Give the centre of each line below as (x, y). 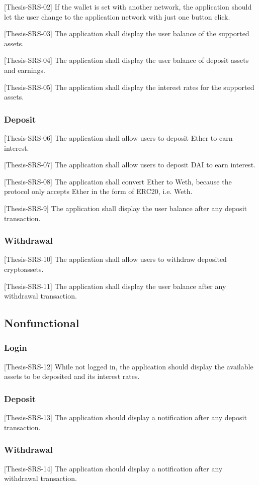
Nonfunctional (42, 323)
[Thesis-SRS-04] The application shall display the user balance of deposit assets (126, 60)
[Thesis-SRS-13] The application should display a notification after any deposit (125, 417)
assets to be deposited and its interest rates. (72, 376)
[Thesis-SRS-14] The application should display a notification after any (113, 468)
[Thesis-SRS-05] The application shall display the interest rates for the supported (129, 87)
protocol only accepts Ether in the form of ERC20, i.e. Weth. (98, 191)
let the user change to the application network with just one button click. (117, 16)
